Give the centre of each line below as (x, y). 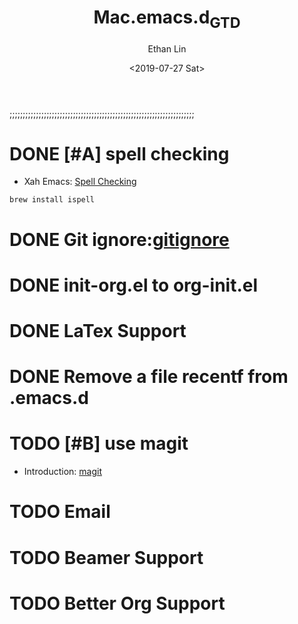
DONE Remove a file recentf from (149, 377)
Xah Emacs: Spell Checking (80, 182)
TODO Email (60, 512)
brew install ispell (52, 200)
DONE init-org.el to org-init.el (134, 285)
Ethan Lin (167, 48)
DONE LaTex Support (98, 331)
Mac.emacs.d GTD (167, 19)
